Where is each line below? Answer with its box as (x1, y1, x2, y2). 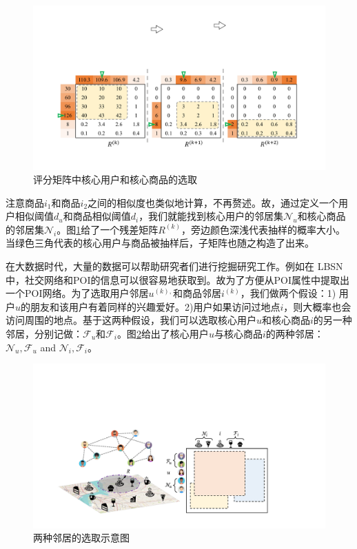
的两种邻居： (265, 327, 324, 341)
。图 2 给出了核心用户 (116, 327, 209, 341)
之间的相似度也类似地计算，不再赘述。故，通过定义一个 (88, 195, 339, 209)
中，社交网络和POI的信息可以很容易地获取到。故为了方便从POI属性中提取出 (6, 272, 349, 287)
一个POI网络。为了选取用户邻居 (6, 286, 149, 300)
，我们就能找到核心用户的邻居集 (139, 209, 284, 223)
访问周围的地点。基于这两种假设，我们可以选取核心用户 (6, 313, 256, 327)
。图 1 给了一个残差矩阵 (57, 222, 159, 236)
